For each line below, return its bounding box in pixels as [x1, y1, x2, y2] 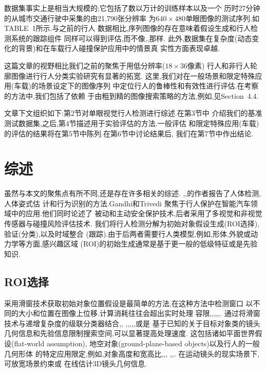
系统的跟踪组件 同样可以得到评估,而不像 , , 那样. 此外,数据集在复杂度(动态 [11, 32, 252, 43]
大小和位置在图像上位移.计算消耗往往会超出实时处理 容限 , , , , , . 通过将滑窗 [18, 308, 260, 318]
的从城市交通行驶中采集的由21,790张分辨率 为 [4, 12, 156, 23]
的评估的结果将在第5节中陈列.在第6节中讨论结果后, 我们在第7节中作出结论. [4, 128, 254, 138]
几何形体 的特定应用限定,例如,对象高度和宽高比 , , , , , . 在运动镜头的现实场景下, [4, 348, 260, 359]
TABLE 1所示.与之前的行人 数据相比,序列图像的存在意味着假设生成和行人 [4, 23, 251, 33]
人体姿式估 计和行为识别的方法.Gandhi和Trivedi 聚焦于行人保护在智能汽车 [4, 198, 251, 208]
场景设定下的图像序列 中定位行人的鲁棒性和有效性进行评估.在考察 [38, 80, 259, 91]
